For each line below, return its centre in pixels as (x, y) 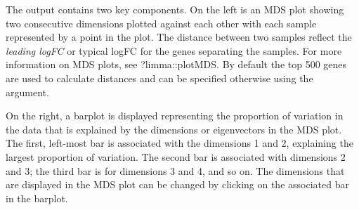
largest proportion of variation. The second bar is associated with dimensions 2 (176, 156)
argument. (27, 92)
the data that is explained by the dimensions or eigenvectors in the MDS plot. (174, 129)
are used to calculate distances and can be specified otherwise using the (159, 78)
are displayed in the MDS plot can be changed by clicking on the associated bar (177, 184)
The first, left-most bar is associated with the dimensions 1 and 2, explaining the (179, 143)
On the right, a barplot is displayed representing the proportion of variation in (175, 116)
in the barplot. (37, 198)
